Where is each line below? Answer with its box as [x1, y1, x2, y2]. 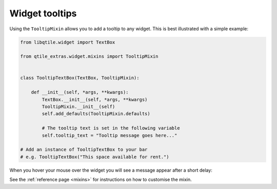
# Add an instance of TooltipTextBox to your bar [20, 146, 148, 153]
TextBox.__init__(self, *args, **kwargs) [42, 96, 148, 102]
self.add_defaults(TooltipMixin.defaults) [42, 111, 151, 117]
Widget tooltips [9, 8, 77, 19]
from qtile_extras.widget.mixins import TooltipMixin [20, 54, 159, 59]
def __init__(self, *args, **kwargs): [31, 90, 129, 95]
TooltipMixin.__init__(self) [42, 104, 115, 110]
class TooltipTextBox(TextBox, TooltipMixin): [20, 75, 140, 81]
